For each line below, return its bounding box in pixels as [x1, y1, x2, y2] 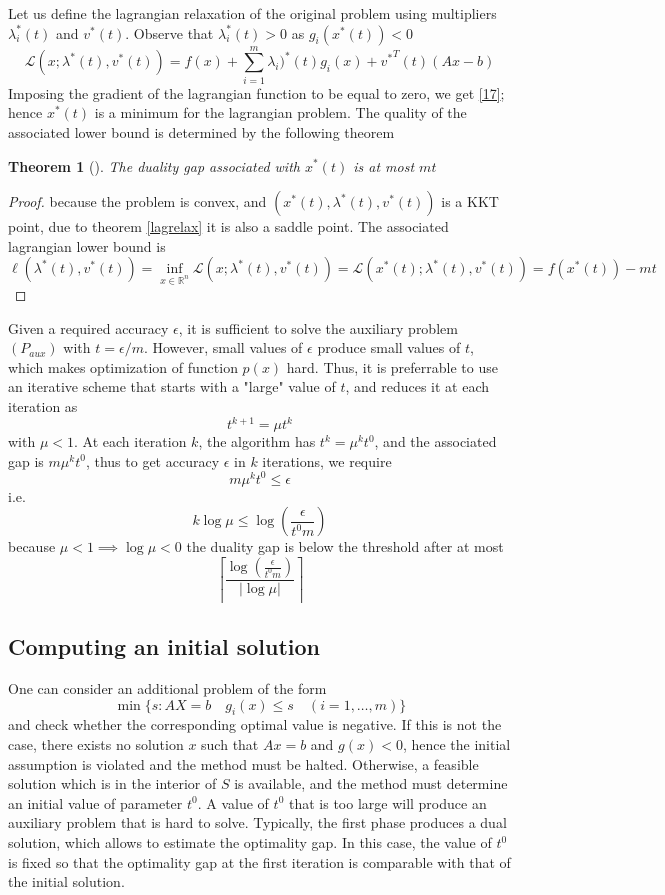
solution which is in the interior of [8, 773, 217, 794]
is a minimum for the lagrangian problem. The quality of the [94, 102, 467, 123]
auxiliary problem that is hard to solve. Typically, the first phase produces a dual [8, 812, 507, 833]
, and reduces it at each [345, 376, 490, 397]
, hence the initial [402, 734, 511, 755]
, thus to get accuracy [85, 450, 220, 471]
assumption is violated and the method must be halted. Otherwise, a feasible [8, 753, 479, 774]
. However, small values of [143, 337, 303, 358]
